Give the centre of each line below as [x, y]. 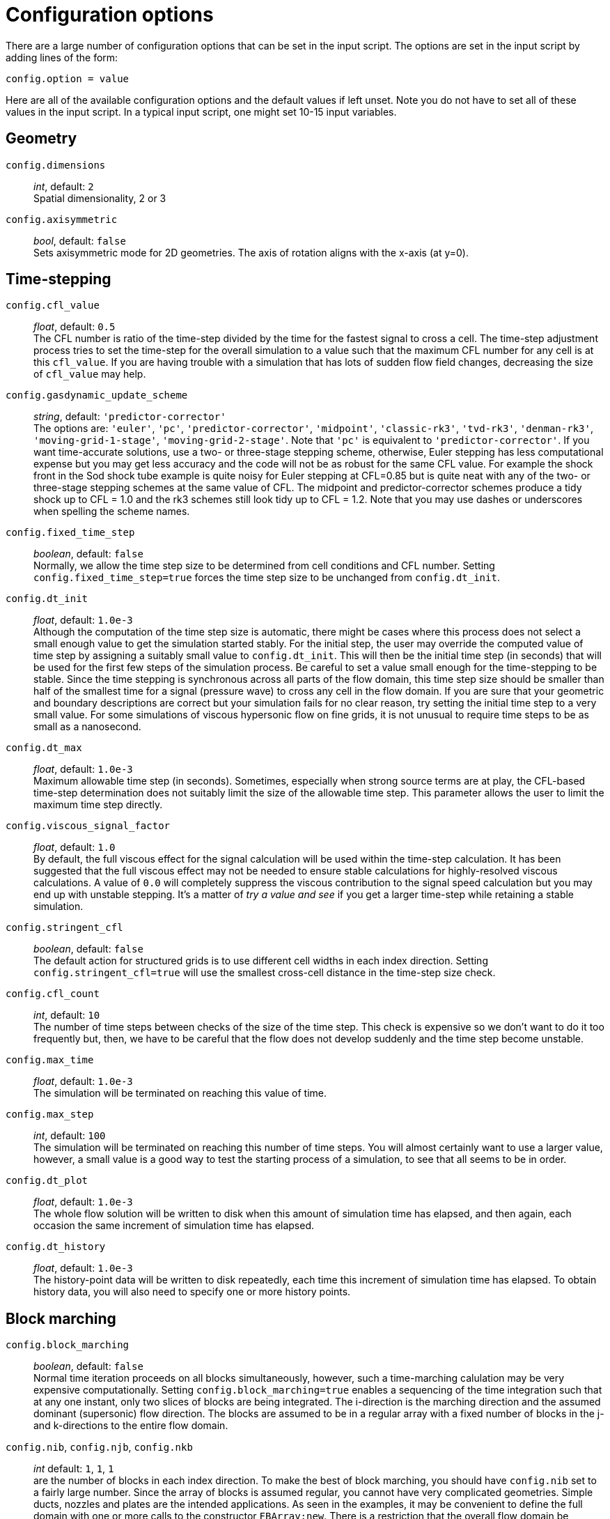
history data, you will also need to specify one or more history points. [192, 1292]
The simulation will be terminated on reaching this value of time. [180, 1093]
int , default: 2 [64, 186]
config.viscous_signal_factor [88, 826]
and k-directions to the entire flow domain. [131, 1426]
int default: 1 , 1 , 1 [74, 1469]
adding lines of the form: [62, 57]
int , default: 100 [70, 1136]
